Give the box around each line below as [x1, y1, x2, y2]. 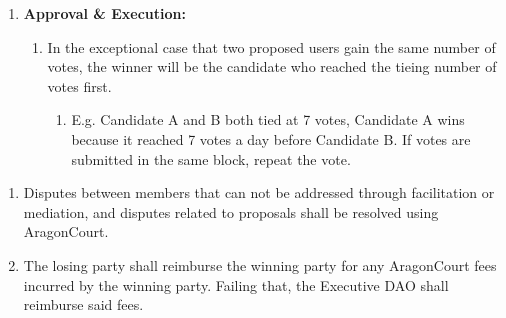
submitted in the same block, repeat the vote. [71, 148, 351, 169]
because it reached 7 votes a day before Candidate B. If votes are [71, 128, 471, 149]
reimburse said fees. [23, 294, 144, 315]
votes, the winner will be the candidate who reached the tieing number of [47, 56, 497, 77]
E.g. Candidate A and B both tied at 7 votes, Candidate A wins [71, 109, 465, 130]
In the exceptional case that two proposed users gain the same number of [47, 36, 496, 57]
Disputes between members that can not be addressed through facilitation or [23, 182, 495, 203]
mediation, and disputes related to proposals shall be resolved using [23, 201, 439, 222]
